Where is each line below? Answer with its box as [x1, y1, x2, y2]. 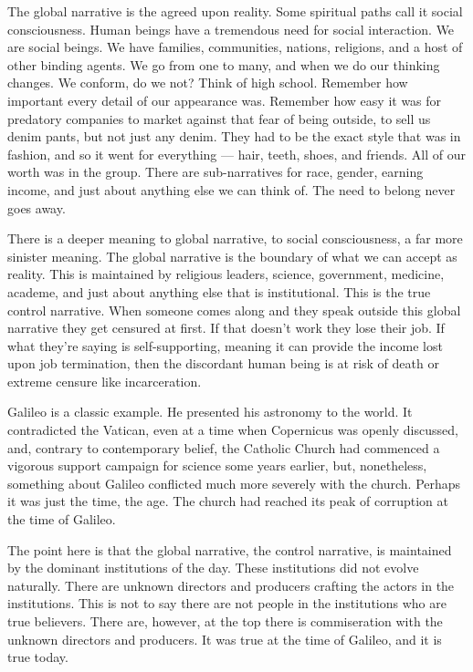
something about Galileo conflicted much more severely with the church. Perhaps [7, 473, 461, 492]
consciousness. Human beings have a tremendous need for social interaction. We [7, 19, 455, 38]
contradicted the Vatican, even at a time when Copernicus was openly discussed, [7, 420, 458, 439]
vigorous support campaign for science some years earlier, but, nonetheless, [7, 456, 427, 475]
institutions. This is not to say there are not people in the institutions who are [7, 594, 447, 613]
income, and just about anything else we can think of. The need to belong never [7, 180, 456, 199]
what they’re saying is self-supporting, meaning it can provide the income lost [7, 336, 443, 355]
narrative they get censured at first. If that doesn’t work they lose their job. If [7, 318, 445, 337]
